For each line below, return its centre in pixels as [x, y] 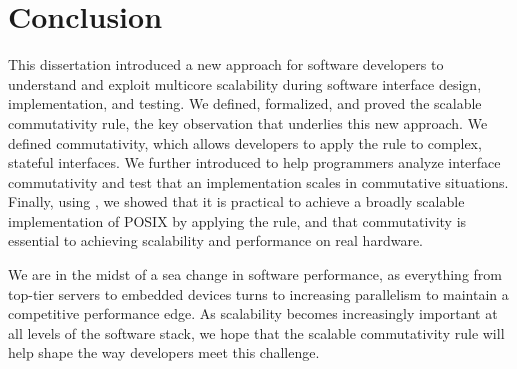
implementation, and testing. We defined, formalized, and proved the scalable [245, 103]
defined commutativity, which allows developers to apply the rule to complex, [245, 142]
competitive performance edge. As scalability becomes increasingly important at [253, 313]
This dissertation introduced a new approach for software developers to [226, 64]
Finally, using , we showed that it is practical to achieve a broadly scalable [236, 201]
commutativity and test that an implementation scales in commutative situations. [258, 181]
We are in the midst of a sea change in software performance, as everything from [255, 274]
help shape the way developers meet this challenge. [164, 352]
